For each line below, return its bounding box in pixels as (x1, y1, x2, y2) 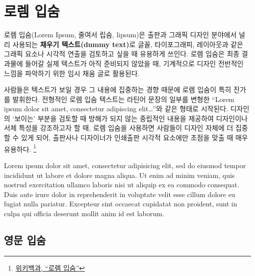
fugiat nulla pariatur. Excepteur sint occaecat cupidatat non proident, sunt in (4, 199, 237, 209)
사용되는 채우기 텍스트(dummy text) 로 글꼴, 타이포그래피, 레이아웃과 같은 (12, 39, 243, 49)
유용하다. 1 (4, 142, 36, 154)
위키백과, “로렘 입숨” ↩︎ (15, 262, 85, 273)
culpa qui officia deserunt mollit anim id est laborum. (4, 208, 164, 218)
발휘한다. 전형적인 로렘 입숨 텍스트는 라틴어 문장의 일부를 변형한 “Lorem (12, 94, 234, 104)
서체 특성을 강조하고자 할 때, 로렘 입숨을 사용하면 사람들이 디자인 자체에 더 (4, 123, 233, 133)
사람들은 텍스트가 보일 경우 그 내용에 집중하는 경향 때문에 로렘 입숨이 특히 (4, 84, 231, 95)
